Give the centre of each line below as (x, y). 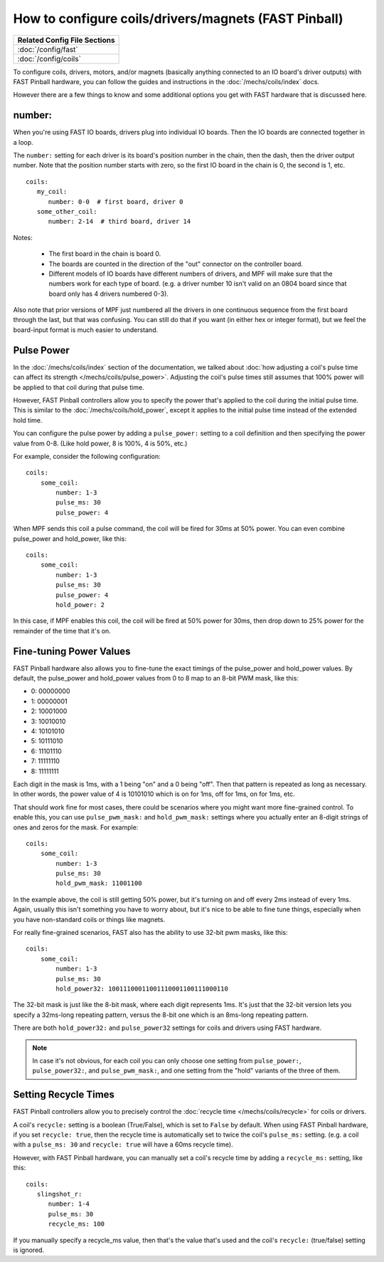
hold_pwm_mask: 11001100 (99, 883)
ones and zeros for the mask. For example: (76, 827)
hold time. (28, 420)
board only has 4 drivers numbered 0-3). (108, 294)
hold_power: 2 (80, 605)
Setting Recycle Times (64, 1095)
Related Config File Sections (66, 40)
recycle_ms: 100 (76, 1224)
